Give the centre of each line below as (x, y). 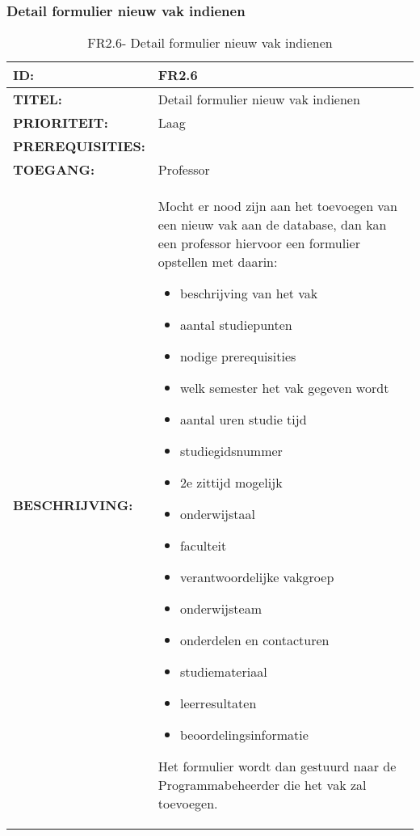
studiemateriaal (223, 672)
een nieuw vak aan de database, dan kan (272, 225)
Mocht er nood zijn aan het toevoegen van (277, 206)
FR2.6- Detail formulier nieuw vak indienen (210, 43)
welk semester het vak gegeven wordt (284, 388)
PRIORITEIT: (61, 123)
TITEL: (38, 99)
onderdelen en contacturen (254, 640)
